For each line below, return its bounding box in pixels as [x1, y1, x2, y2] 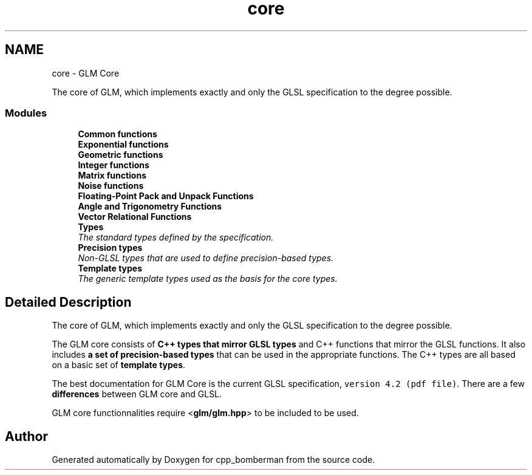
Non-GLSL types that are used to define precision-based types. [78, 253, 334, 264]
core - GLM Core [52, 67, 120, 78]
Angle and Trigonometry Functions [78, 201, 222, 212]
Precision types [78, 242, 143, 253]
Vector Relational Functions [78, 211, 192, 222]
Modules [5, 106, 47, 119]
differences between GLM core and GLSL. [52, 389, 222, 400]
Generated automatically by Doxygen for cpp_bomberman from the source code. [52, 454, 375, 465]
